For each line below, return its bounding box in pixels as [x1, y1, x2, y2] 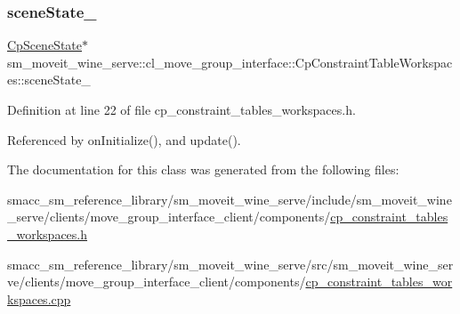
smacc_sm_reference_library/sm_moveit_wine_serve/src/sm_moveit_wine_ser [7, 254, 454, 273]
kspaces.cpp [7, 289, 71, 308]
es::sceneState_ [7, 70, 91, 89]
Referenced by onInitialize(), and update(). [7, 130, 241, 149]
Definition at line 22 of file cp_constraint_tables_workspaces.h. [7, 101, 356, 118]
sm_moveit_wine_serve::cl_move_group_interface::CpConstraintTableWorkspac [7, 52, 453, 71]
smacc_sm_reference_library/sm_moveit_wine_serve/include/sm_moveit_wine [7, 189, 452, 208]
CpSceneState [7, 36, 82, 54]
